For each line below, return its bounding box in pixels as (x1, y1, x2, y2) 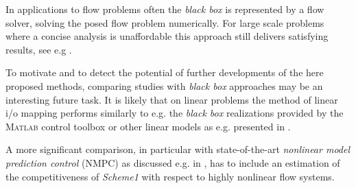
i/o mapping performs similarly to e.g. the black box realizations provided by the (5, 106, 344, 120)
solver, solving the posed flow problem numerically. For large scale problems (5, 15, 324, 30)
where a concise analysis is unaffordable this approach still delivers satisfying (5, 29, 329, 43)
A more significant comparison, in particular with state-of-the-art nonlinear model (5, 142, 351, 156)
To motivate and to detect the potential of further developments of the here (5, 65, 324, 80)
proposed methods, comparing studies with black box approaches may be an (5, 78, 323, 93)
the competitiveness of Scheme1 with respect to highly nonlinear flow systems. (5, 169, 335, 183)
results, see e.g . (5, 42, 72, 56)
